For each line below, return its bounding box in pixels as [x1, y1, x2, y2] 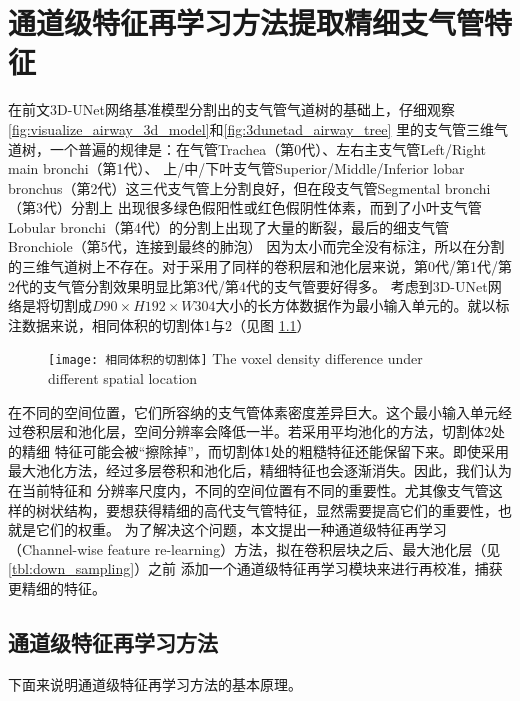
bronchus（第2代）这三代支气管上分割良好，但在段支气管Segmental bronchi [8, 177, 491, 198]
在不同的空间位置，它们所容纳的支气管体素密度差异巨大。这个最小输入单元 [8, 401, 498, 422]
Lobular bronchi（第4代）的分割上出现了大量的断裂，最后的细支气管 [8, 216, 449, 237]
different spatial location [48, 368, 198, 389]
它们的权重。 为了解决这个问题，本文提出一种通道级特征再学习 [35, 519, 447, 540]
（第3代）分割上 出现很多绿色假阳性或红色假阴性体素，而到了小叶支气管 [8, 197, 482, 218]
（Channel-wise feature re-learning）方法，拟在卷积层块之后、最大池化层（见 [8, 538, 501, 559]
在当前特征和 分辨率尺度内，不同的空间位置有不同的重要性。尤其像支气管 [8, 480, 489, 501]
